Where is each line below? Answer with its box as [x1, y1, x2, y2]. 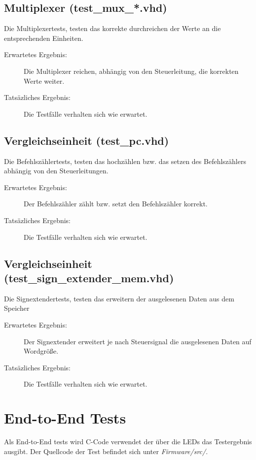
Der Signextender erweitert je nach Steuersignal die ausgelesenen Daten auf [24, 336, 252, 346]
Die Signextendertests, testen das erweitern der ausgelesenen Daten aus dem [4, 293, 234, 303]
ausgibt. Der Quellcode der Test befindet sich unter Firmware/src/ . [4, 446, 208, 456]
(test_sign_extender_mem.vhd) [4, 270, 174, 285]
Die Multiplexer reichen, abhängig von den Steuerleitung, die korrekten [24, 66, 239, 76]
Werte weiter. [24, 75, 65, 86]
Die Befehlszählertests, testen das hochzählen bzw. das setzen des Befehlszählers [4, 156, 246, 166]
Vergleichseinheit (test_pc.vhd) [4, 132, 169, 148]
